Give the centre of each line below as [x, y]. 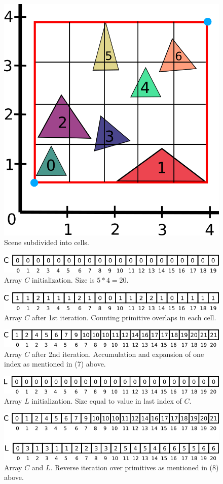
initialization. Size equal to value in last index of [107, 400]
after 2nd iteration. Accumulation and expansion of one [118, 354]
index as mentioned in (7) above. [55, 364]
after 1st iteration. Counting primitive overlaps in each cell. [124, 317]
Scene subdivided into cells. [47, 242]
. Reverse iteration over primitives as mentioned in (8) [135, 467]
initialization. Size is [63, 279]
